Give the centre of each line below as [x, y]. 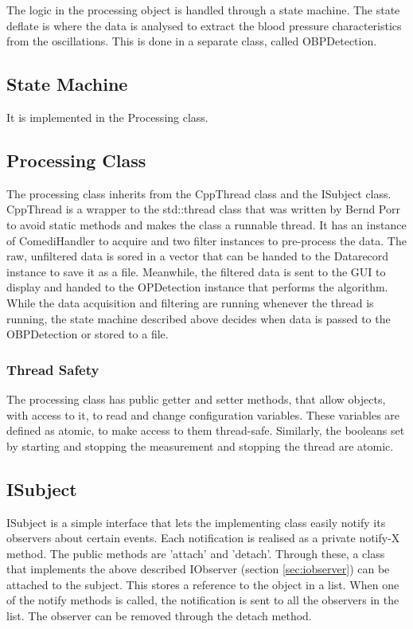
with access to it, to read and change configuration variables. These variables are [203, 414]
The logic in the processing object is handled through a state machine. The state [203, 10]
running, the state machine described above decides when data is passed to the [199, 318]
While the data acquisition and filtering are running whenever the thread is [190, 302]
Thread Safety [53, 369]
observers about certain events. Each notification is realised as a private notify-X [203, 538]
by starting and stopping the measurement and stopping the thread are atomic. [200, 445]
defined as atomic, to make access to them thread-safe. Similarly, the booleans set [206, 430]
